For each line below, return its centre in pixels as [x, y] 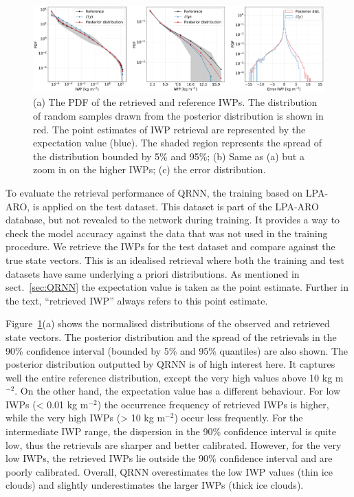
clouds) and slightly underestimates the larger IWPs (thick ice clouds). [155, 485]
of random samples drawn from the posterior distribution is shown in [178, 115]
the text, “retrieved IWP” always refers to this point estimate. [137, 300]
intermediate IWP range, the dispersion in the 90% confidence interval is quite [171, 431]
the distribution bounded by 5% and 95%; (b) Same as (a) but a [169, 156]
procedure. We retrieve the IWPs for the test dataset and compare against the [170, 246]
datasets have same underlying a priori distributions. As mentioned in [153, 273]
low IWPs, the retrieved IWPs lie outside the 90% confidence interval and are [169, 458]
